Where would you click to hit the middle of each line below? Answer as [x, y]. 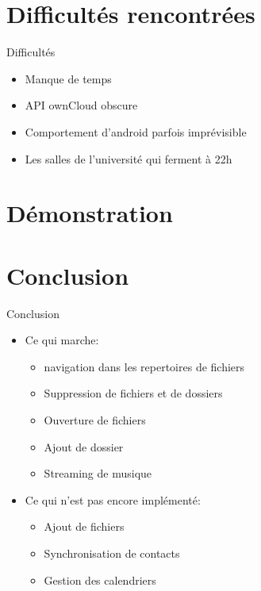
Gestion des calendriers [100, 579]
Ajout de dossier [84, 446]
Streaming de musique [98, 473]
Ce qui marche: [62, 340]
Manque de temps [68, 78]
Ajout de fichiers [84, 526]
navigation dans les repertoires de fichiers [144, 366]
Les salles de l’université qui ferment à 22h [129, 158]
